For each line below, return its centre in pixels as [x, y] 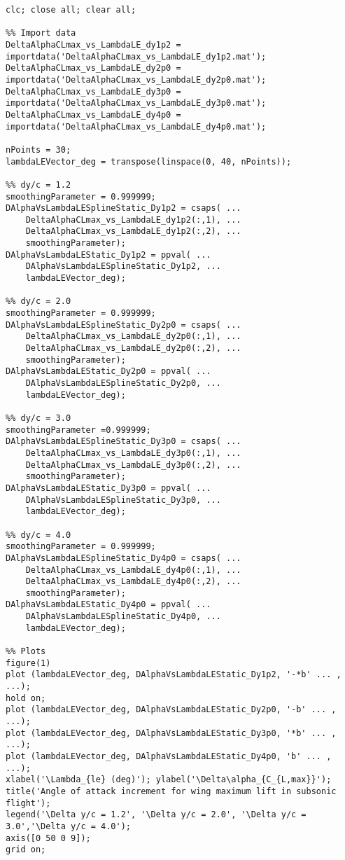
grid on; [26, 850]
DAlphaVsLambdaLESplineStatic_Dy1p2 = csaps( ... [124, 208]
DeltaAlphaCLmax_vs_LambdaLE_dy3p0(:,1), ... [133, 453]
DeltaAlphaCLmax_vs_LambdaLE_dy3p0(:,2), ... [133, 465]
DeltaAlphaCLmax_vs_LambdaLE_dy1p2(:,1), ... [133, 220]
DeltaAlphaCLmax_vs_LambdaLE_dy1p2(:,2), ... [133, 231]
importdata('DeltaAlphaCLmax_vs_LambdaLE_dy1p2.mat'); [136, 56]
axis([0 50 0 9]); [48, 838]
